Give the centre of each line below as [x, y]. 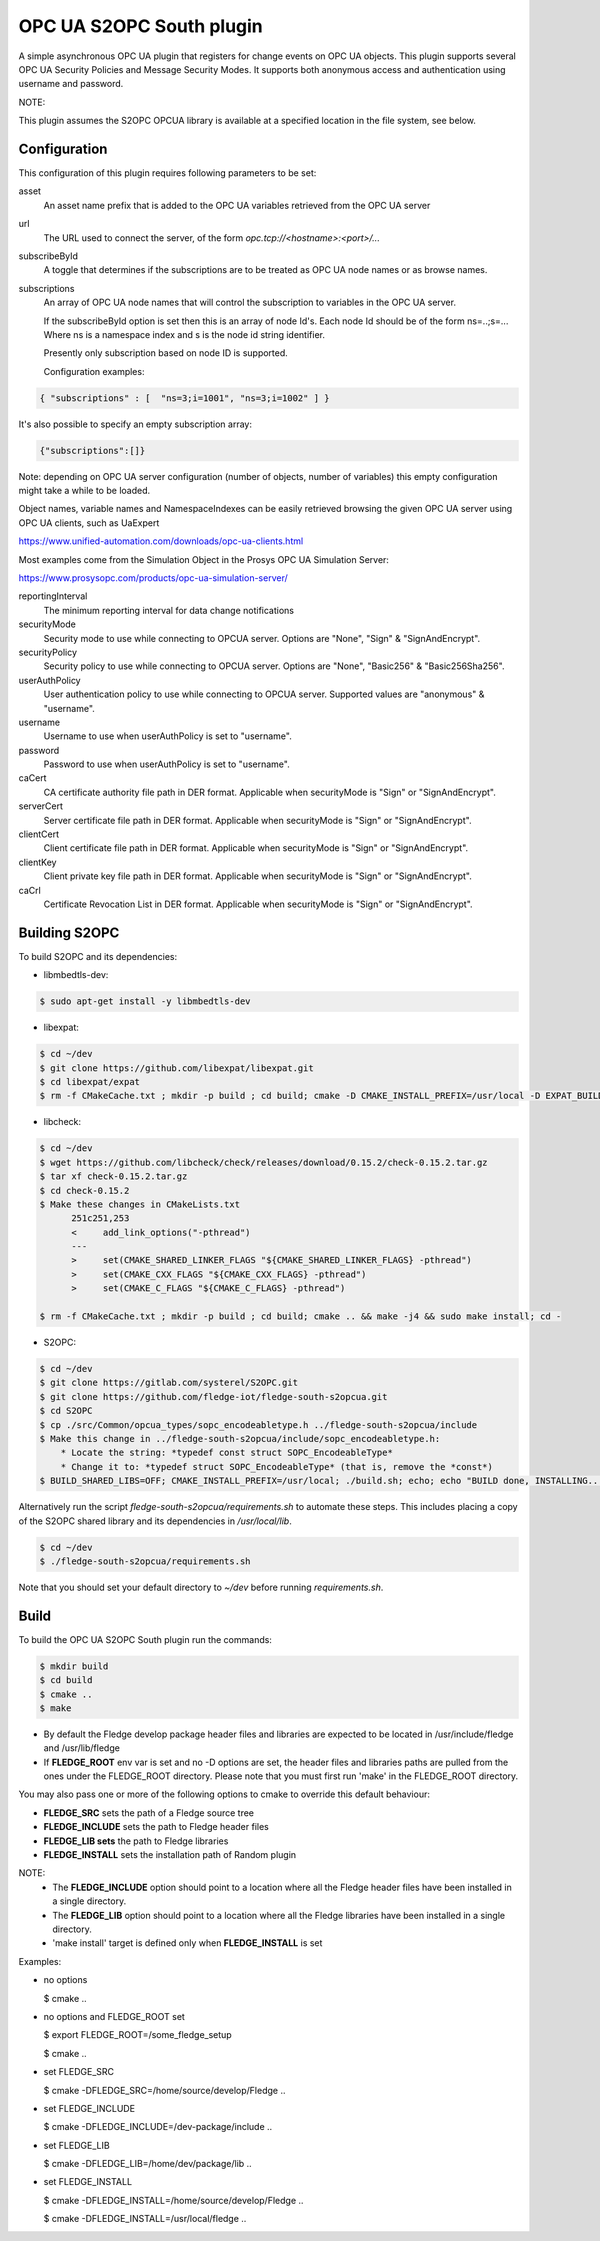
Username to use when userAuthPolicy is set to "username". [167, 736]
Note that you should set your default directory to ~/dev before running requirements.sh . [201, 1587]
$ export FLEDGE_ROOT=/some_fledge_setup [137, 2035]
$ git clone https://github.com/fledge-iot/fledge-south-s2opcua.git [213, 1396]
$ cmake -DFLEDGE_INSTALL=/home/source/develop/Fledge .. [173, 2200]
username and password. [71, 84]
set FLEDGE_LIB [76, 2145]
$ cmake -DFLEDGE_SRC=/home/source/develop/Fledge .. [164, 2090]
